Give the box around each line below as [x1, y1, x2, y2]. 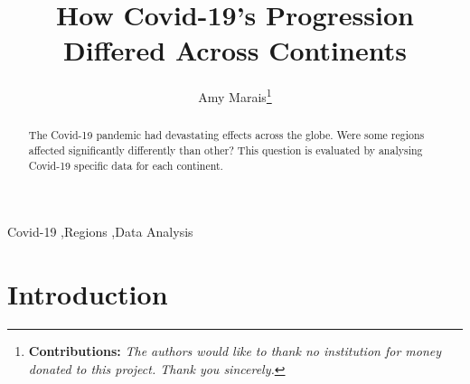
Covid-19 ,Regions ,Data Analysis [7, 222, 193, 241]
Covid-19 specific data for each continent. [28, 157, 223, 173]
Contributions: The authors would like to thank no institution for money [28, 342, 442, 361]
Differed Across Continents [63, 32, 407, 69]
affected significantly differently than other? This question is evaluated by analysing [28, 143, 423, 158]
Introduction [7, 276, 168, 313]
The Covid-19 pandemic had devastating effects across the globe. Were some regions [28, 127, 425, 143]
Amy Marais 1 [198, 85, 272, 106]
